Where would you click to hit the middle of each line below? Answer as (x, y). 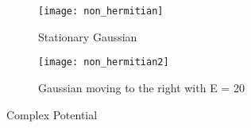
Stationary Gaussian (88, 36)
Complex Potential (52, 114)
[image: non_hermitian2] (104, 62)
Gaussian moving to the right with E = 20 (141, 87)
